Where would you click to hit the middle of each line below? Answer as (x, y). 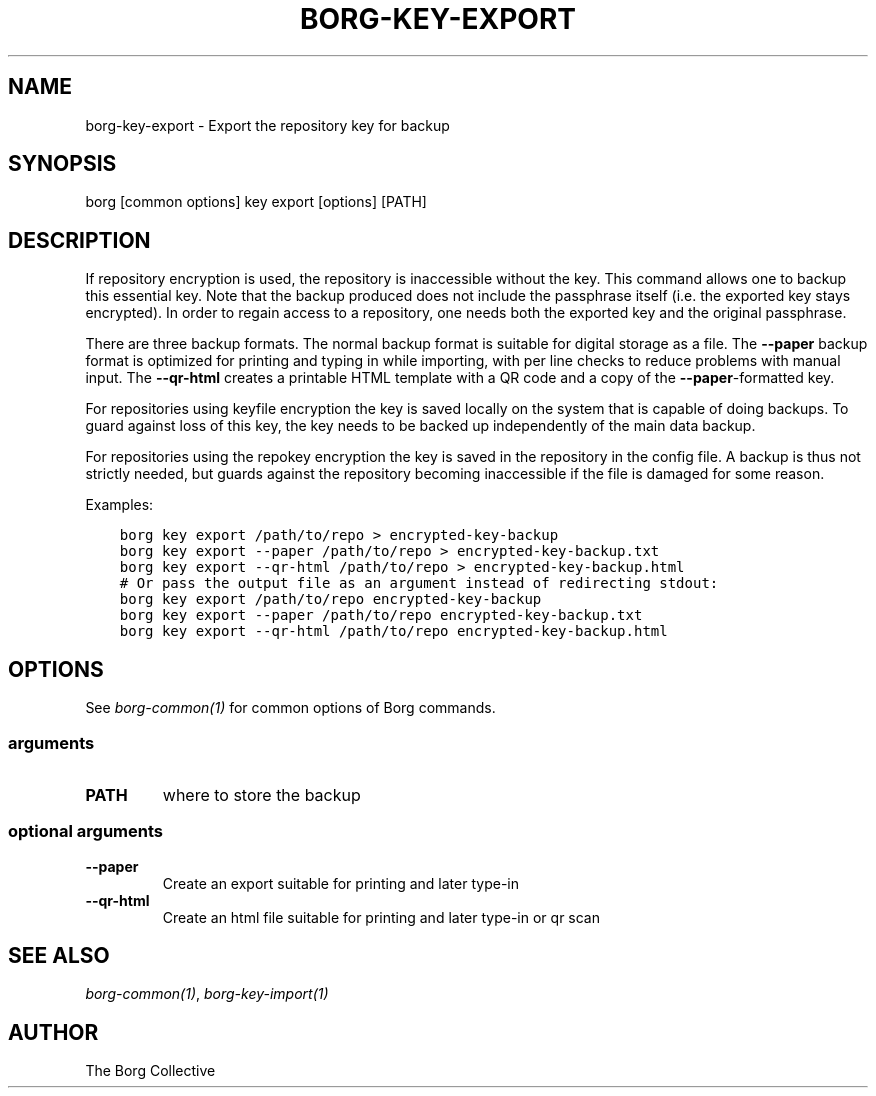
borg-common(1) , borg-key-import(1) (207, 994)
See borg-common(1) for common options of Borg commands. (290, 708)
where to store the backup (261, 794)
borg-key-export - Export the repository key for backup (267, 125)
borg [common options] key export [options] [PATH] (256, 202)
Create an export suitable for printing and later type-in (340, 883)
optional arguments (85, 831)
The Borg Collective (150, 1071)
